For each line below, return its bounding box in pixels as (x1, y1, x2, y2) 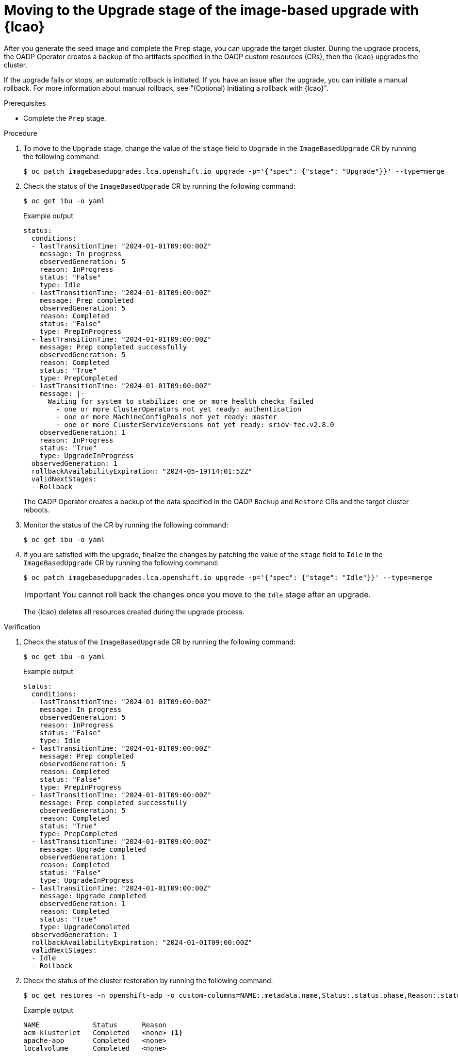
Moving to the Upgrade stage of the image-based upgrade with (4, 2, 419, 18)
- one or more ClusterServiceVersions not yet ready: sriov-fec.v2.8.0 (56, 420, 334, 429)
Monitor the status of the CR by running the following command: (23, 520, 229, 529)
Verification (4, 622, 41, 631)
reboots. (23, 505, 50, 514)
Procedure (4, 129, 37, 137)
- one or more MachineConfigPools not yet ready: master (56, 412, 277, 421)
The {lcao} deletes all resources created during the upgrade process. (23, 607, 245, 616)
